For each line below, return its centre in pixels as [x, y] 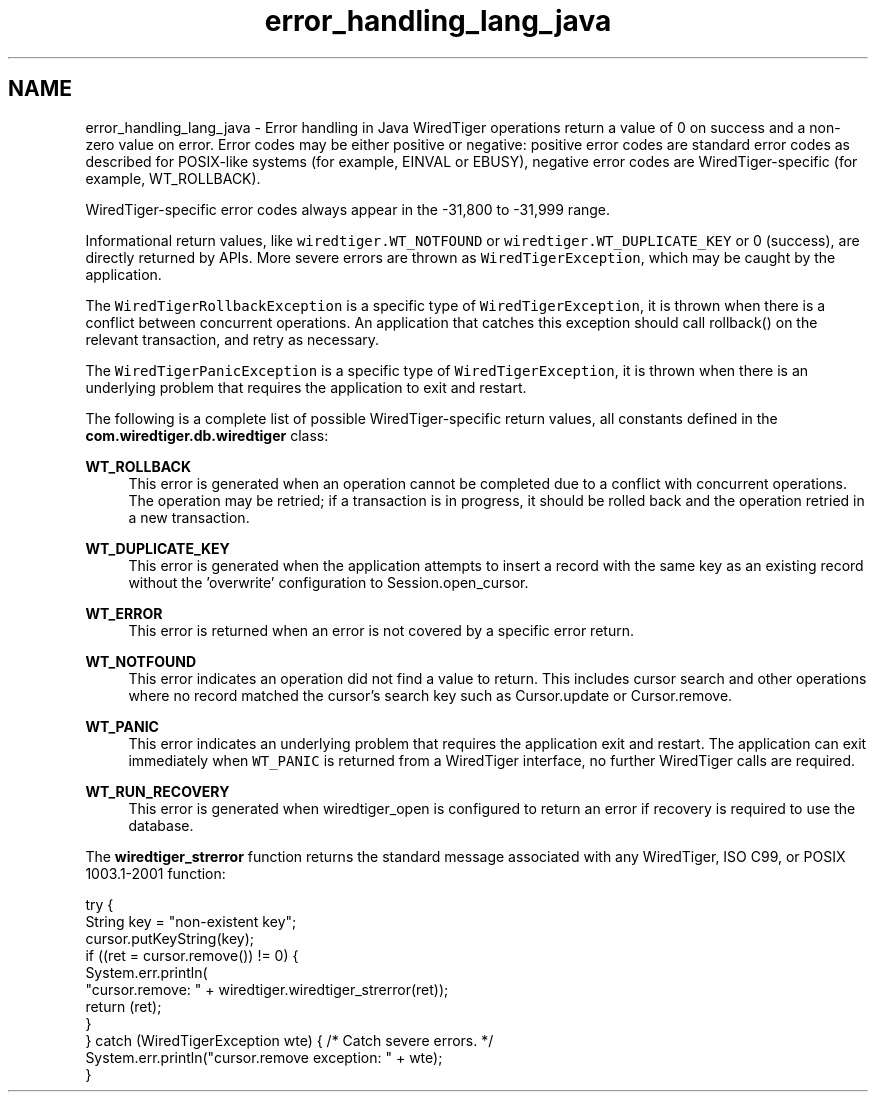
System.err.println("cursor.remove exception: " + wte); [264, 1057]
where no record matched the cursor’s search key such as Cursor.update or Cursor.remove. [430, 695]
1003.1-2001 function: [155, 873]
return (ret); [123, 1006]
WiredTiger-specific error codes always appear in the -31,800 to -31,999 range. [348, 209]
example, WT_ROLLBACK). [173, 178]
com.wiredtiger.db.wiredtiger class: [207, 435]
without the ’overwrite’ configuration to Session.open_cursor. [328, 582]
